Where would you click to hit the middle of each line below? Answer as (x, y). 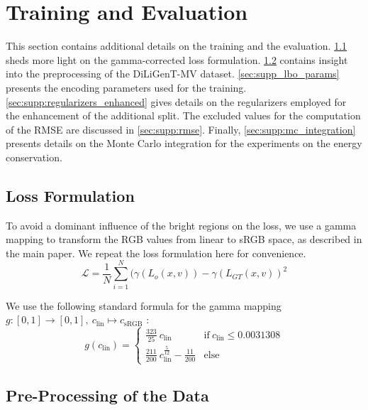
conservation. (34, 157)
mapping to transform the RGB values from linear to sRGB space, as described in (184, 239)
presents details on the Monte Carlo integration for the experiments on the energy (184, 143)
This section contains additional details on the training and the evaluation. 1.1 (177, 46)
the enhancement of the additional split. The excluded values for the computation (183, 115)
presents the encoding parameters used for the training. (126, 87)
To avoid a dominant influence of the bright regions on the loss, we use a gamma (181, 225)
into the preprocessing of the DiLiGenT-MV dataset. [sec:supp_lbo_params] (173, 74)
